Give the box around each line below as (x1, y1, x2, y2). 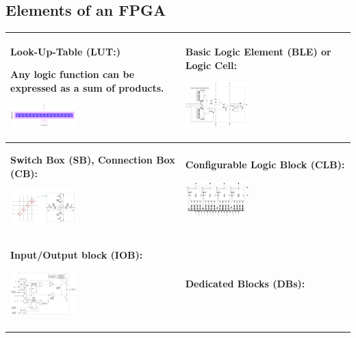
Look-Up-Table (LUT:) (10, 44, 120, 58)
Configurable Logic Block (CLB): (185, 157, 345, 172)
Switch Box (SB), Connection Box (10, 153, 175, 167)
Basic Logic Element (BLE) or (185, 44, 331, 59)
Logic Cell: (185, 57, 237, 72)
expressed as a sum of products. (10, 80, 164, 94)
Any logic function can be (10, 67, 135, 81)
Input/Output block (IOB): (10, 248, 143, 262)
